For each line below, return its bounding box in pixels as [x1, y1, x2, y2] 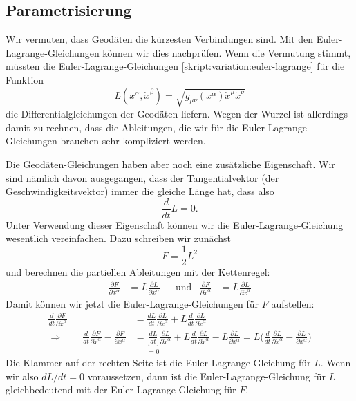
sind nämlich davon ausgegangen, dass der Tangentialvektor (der [6, 170, 279, 185]
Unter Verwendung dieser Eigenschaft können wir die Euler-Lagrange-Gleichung [6, 217, 344, 232]
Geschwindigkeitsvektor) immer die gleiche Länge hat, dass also [6, 184, 274, 198]
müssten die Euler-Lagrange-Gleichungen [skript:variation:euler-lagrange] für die [6, 59, 345, 73]
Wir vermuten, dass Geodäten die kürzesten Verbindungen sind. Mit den [6, 32, 314, 46]
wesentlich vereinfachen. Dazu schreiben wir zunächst [6, 231, 232, 245]
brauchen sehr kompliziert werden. [60, 133, 206, 148]
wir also [6, 369, 39, 383]
